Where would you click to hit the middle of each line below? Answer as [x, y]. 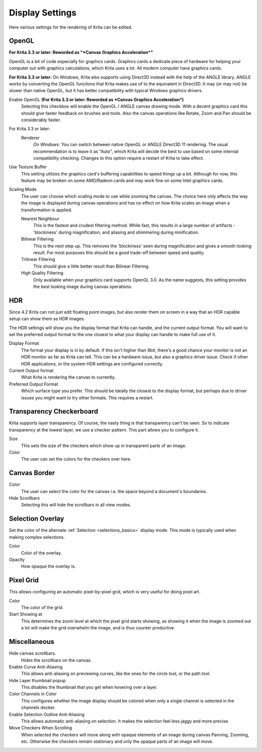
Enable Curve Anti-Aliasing [36, 667]
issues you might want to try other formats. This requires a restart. [87, 398]
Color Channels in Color [33, 694]
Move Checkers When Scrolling [41, 728]
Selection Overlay [37, 519]
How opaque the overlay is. [49, 566]
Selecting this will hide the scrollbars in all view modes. [76, 505]
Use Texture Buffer [28, 167]
